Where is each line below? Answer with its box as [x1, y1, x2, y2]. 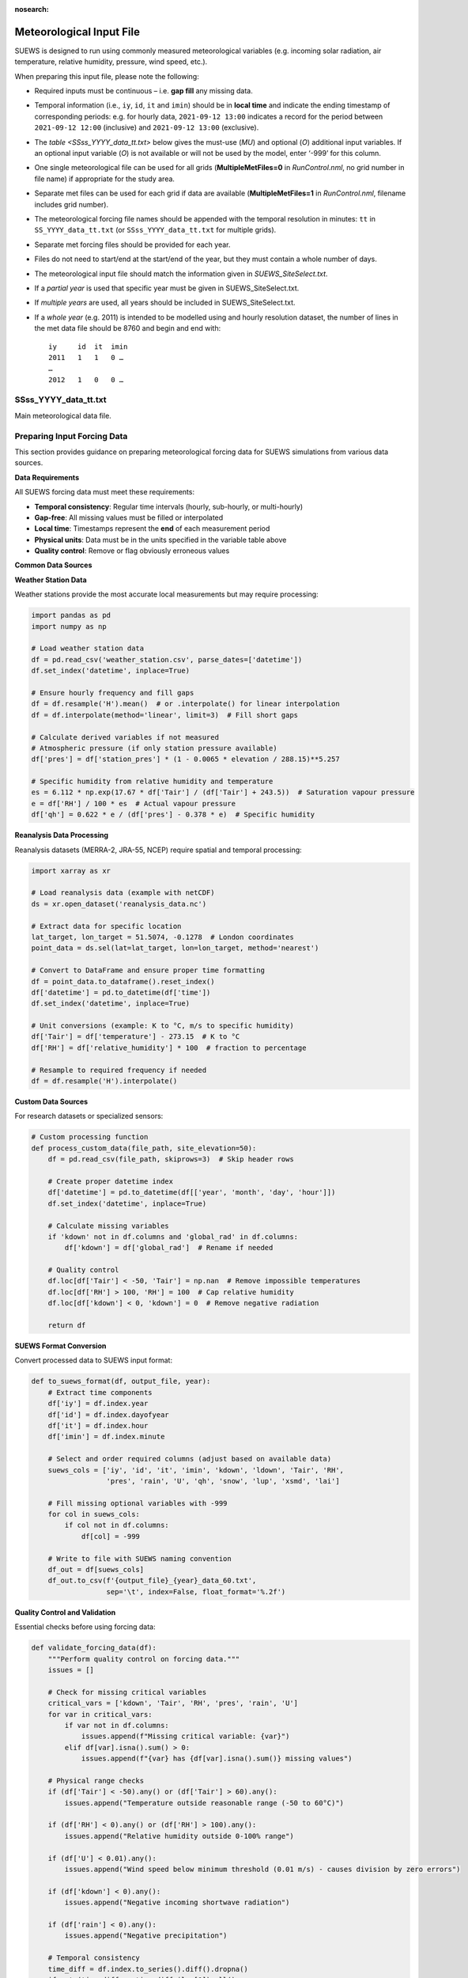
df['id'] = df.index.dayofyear [47, 1410, 169, 1419]
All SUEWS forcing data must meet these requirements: [14, 487, 195, 497]
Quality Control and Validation [14, 1607, 116, 1617]
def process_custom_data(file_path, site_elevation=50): [31, 1143, 257, 1153]
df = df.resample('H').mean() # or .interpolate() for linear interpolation [31, 699, 340, 708]
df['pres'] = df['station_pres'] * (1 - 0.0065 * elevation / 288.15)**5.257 [31, 755, 340, 764]
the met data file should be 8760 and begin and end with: [34, 324, 221, 333]
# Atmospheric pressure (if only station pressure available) [31, 744, 277, 752]
